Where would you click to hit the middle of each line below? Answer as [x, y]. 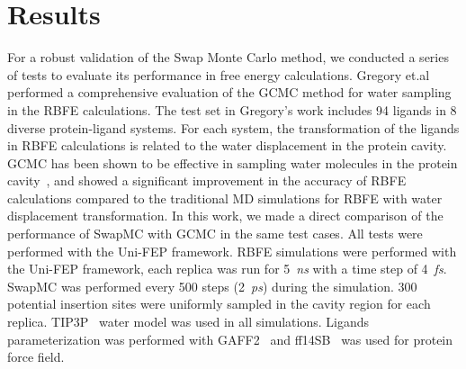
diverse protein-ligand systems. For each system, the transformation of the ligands [233, 127]
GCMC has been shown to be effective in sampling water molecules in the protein [233, 162]
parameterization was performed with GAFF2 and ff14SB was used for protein [230, 339]
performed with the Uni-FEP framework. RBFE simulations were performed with [232, 251]
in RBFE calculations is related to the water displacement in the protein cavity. [227, 145]
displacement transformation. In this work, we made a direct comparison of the [225, 216]
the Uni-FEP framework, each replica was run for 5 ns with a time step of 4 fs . [227, 269]
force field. [36, 357]
